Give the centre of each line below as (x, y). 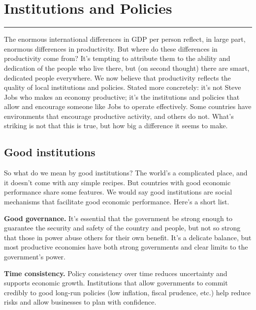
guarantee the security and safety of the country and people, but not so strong (122, 228)
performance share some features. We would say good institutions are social (118, 192)
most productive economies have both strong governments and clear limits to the (126, 247)
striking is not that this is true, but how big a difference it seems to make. (116, 126)
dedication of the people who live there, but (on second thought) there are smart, (127, 68)
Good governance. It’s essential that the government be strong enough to (118, 218)
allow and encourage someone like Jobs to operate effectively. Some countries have (128, 106)
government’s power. (35, 257)
